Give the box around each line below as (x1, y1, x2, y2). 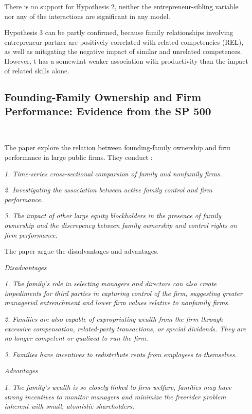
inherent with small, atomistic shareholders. (4, 401, 135, 411)
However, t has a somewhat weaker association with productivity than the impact (4, 55, 248, 66)
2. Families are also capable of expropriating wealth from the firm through (4, 314, 223, 324)
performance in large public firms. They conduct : (4, 152, 153, 162)
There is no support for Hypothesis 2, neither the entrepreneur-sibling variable (4, 1, 239, 11)
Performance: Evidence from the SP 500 (4, 103, 211, 118)
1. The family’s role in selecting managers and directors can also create (4, 278, 217, 289)
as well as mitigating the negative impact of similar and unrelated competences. (4, 46, 242, 56)
